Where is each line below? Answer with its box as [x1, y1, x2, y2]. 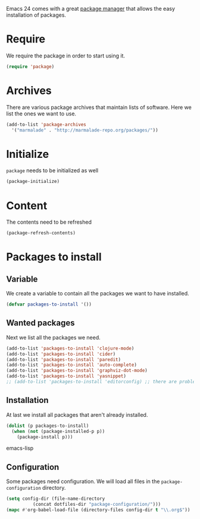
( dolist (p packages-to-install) [6, 423, 89, 429]
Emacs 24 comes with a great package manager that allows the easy [6, 5, 176, 12]
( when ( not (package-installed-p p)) [11, 428, 105, 434]
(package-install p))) [17, 433, 73, 440]
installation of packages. [6, 11, 67, 19]
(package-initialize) [6, 179, 60, 185]
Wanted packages [6, 318, 75, 328]
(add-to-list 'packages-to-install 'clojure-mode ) [6, 345, 135, 352]
